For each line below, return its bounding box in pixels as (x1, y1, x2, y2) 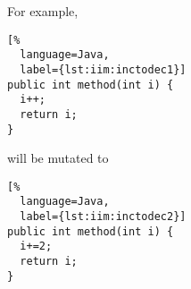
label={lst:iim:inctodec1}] (20, 63, 187, 76)
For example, (7, 2, 79, 20)
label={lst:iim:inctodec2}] (20, 210, 187, 224)
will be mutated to (7, 149, 109, 167)
